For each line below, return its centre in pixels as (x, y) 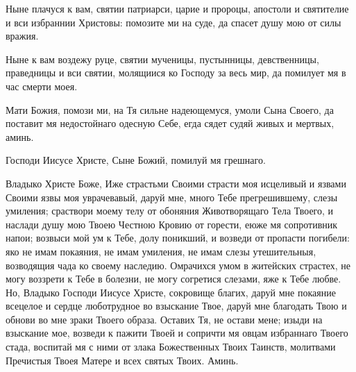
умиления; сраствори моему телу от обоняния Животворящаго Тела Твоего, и (170, 211)
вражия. (22, 36)
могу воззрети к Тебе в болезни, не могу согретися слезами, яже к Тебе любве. (173, 279)
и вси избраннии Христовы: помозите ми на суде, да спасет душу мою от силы (173, 22)
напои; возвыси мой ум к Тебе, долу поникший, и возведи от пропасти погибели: (178, 238)
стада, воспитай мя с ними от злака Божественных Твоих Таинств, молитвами (171, 347)
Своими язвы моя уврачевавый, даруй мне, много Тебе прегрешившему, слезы (172, 197)
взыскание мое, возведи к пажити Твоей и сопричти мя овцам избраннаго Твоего (177, 333)
